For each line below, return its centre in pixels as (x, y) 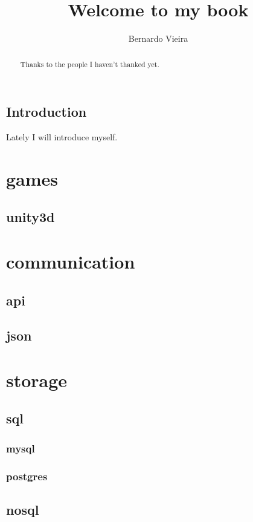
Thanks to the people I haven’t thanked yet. (90, 64)
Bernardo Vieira (158, 38)
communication (71, 261)
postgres (27, 476)
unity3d (30, 217)
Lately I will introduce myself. (62, 136)
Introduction (46, 112)
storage (37, 380)
